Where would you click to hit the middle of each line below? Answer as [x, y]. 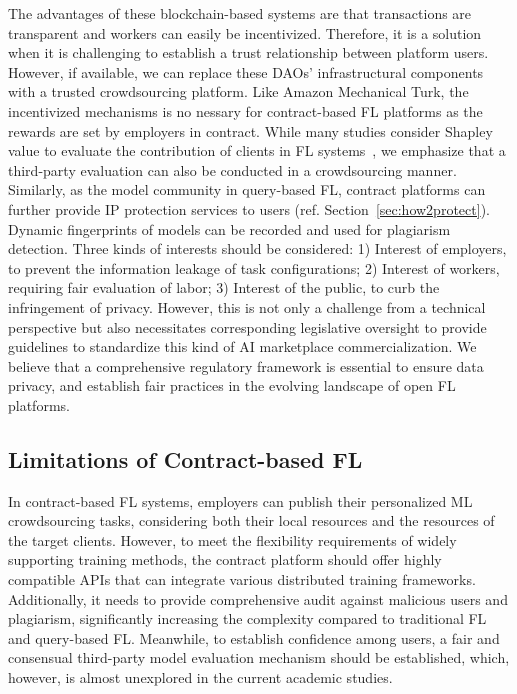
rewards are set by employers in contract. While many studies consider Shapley [250, 130]
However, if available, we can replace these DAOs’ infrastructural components [246, 71]
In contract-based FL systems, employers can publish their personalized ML [240, 500]
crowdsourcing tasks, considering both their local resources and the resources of [251, 520]
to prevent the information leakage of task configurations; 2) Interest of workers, [254, 267]
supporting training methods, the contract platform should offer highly [225, 559]
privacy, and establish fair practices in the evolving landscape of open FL [232, 385]
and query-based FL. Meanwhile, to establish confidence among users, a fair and [254, 637]
